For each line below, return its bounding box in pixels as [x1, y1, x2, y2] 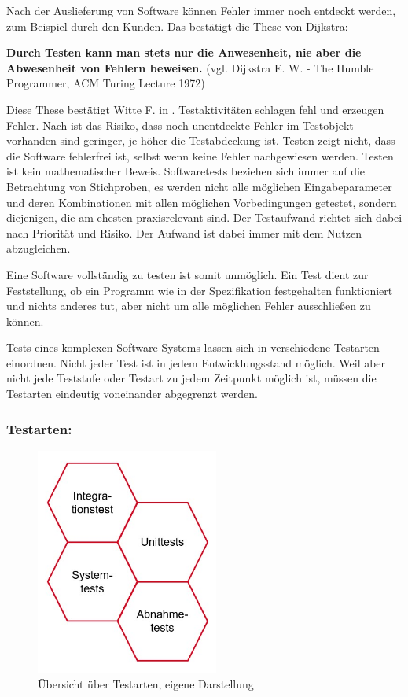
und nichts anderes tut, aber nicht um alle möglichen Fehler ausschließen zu [6, 297, 371, 314]
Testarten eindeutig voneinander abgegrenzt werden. [6, 385, 258, 402]
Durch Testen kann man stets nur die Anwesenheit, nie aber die [6, 44, 362, 61]
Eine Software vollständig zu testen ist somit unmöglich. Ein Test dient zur [6, 266, 369, 282]
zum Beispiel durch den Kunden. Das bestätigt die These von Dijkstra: [6, 17, 348, 34]
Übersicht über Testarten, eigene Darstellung [38, 676, 254, 692]
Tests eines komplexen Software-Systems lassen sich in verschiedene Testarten [6, 339, 380, 356]
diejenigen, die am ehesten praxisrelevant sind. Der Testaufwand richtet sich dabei [6, 209, 402, 226]
